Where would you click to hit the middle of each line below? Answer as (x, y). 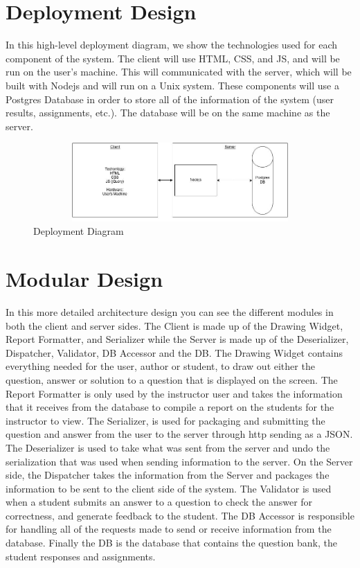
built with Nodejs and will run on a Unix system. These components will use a (172, 85)
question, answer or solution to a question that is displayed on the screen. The (172, 379)
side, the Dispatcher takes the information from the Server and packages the (168, 475)
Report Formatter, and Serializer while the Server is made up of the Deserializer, (177, 339)
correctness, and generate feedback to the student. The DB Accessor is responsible (180, 515)
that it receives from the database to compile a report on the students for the (170, 407)
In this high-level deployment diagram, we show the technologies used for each (172, 45)
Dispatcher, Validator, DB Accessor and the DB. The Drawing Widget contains (174, 352)
